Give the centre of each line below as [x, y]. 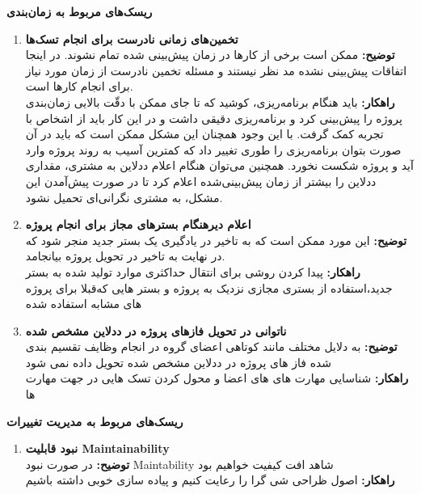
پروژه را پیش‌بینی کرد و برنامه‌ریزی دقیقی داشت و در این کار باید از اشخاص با [214, 118]
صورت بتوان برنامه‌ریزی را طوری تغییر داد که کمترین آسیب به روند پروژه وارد [213, 149]
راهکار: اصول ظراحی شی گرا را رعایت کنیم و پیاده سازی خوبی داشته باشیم [210, 480]
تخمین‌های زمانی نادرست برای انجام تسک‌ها [132, 38]
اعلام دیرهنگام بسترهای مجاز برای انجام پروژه [138, 224]
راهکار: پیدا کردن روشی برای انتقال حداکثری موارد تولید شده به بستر [193, 271]
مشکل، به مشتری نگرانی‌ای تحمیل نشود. [124, 197]
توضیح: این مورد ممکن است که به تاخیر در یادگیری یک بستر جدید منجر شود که [216, 240]
